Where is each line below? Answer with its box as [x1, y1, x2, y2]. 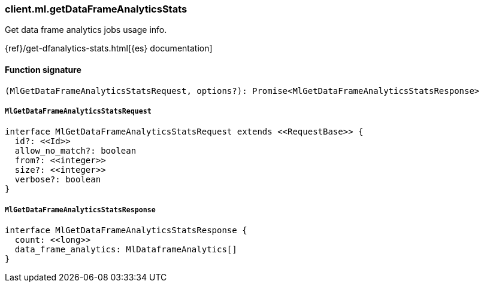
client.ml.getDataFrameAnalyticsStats [5, 3, 187, 15]
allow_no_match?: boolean [14, 146, 137, 156]
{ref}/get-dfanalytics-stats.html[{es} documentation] [5, 43, 213, 54]
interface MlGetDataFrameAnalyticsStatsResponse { [5, 225, 247, 236]
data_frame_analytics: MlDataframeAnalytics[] [14, 245, 237, 255]
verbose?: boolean [14, 175, 101, 185]
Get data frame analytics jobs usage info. [5, 25, 167, 35]
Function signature [5, 64, 81, 75]
